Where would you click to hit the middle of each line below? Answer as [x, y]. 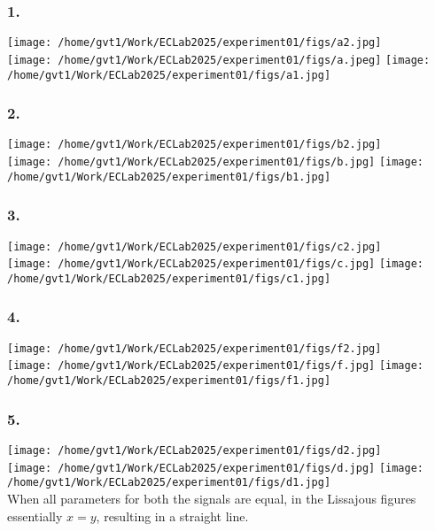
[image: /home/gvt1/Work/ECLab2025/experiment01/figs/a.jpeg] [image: [219, 60]
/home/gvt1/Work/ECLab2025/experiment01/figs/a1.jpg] [169, 75]
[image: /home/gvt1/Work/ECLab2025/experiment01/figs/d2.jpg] [194, 450]
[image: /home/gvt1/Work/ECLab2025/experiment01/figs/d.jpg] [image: [216, 468]
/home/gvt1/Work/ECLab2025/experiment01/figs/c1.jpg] [169, 278]
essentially [35, 516]
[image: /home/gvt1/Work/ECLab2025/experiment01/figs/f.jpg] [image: [216, 366]
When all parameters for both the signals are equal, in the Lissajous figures [212, 498]
